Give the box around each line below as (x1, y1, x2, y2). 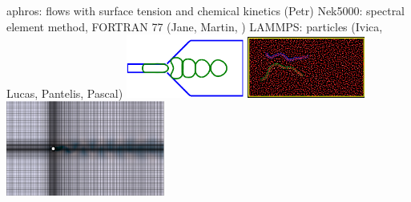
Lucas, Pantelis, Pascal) (6, 84, 123, 101)
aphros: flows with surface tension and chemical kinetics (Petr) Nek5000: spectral (6, 2, 405, 18)
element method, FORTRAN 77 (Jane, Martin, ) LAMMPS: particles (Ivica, (6, 18, 383, 34)
